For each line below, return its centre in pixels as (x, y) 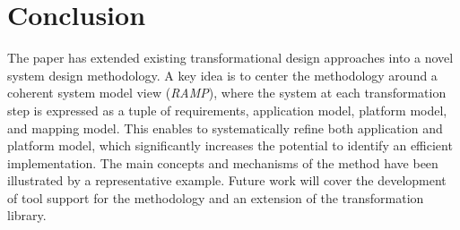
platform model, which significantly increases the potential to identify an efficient (230, 145)
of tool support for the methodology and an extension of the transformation (216, 197)
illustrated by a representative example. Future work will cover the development (227, 180)
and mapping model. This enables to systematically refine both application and (225, 128)
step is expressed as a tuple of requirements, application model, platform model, (227, 110)
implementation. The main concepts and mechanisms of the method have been (223, 162)
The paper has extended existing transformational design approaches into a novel (230, 58)
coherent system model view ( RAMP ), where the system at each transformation (227, 93)
